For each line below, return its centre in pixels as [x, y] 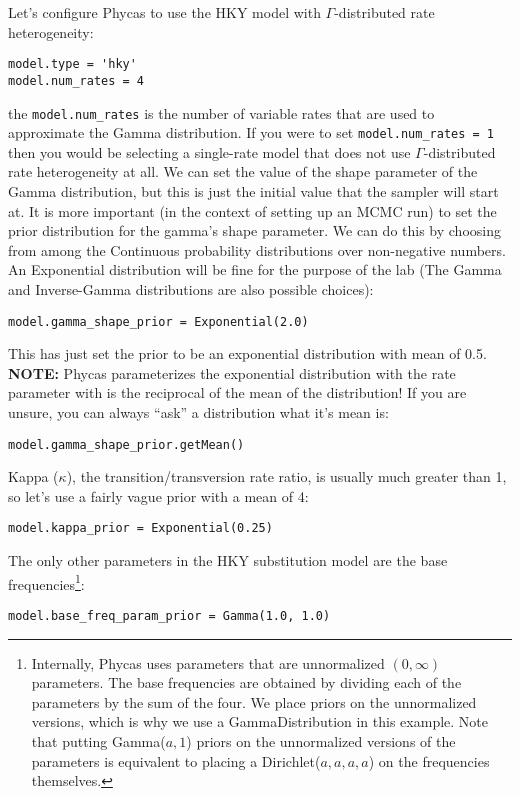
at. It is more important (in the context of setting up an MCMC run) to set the [252, 210]
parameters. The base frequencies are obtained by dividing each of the [246, 682]
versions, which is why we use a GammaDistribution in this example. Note [259, 721]
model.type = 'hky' [72, 64]
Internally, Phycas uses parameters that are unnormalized [208, 662]
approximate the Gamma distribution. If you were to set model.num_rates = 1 [251, 132]
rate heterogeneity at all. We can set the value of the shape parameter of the [243, 171]
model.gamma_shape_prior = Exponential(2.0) [158, 321]
